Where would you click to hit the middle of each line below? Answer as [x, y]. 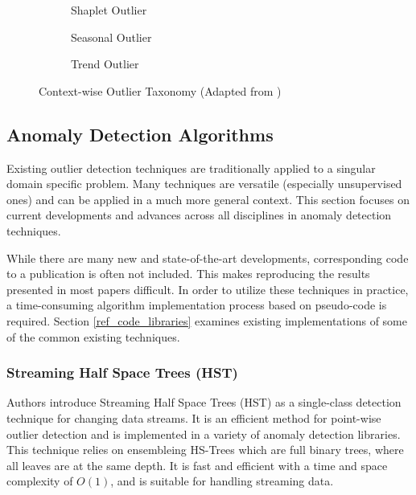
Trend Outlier [105, 64]
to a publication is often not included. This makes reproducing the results [188, 274]
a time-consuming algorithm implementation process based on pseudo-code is [197, 305]
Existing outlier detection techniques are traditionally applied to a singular [191, 168]
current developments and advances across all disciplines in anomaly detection [199, 215]
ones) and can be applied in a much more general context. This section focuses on [208, 199]
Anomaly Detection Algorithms [140, 134]
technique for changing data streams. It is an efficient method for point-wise [194, 417]
